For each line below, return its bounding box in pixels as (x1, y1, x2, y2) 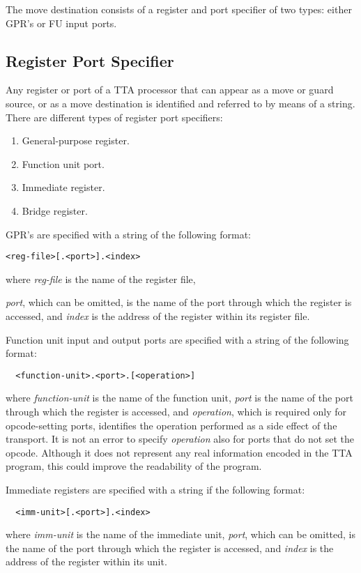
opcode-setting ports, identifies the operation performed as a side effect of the (6, 418, 337, 432)
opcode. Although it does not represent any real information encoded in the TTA (6, 445, 353, 459)
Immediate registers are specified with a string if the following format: (6, 482, 305, 496)
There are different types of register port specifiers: (6, 109, 223, 124)
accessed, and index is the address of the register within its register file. (6, 308, 310, 323)
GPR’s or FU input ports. (6, 15, 117, 30)
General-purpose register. (22, 133, 130, 148)
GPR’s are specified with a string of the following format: (6, 227, 252, 241)
